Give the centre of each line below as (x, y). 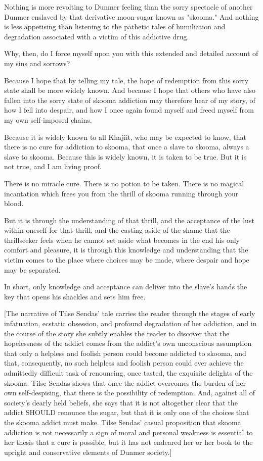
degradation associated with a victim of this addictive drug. (97, 36)
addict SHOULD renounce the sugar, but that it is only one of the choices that (127, 412)
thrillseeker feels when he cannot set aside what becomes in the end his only (122, 240)
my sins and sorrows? (37, 63)
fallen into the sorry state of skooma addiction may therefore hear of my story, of (130, 100)
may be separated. (32, 269)
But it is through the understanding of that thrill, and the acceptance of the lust (129, 220)
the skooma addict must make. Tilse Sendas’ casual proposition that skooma (123, 422)
